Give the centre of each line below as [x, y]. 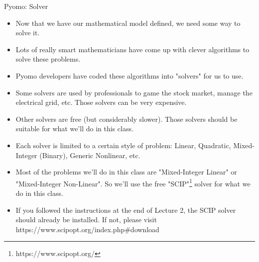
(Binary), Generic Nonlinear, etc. [90, 155]
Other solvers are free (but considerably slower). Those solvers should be [127, 119]
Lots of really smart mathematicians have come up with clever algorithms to [132, 49]
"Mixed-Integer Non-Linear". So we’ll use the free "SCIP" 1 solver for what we [133, 182]
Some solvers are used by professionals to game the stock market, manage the [134, 92]
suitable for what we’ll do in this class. [74, 129]
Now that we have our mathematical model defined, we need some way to [128, 23]
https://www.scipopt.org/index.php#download [87, 229]
